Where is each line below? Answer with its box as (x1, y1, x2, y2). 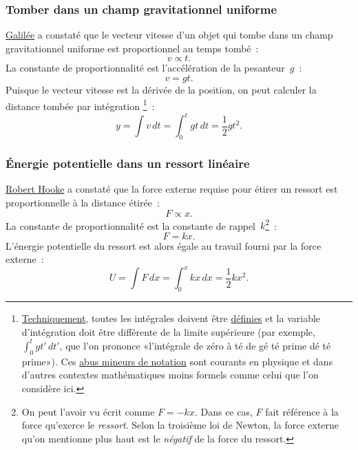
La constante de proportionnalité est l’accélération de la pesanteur (6, 61, 285, 75)
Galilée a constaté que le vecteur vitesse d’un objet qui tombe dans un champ (6, 28, 333, 42)
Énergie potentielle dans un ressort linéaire (6, 155, 250, 172)
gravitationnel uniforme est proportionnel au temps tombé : (6, 41, 259, 55)
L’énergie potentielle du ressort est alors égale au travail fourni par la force (6, 238, 322, 253)
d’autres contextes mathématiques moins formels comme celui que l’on (21, 367, 319, 382)
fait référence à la (265, 404, 339, 418)
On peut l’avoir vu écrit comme (21, 404, 155, 418)
